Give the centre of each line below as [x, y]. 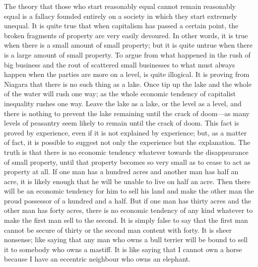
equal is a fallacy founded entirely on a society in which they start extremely [121, 16]
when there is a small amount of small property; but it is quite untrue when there [129, 45]
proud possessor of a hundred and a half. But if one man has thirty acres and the [128, 200]
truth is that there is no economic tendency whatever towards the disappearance [126, 152]
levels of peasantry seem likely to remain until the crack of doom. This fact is [122, 123]
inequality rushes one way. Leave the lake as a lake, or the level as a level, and [123, 103]
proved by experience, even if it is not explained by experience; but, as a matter [126, 132]
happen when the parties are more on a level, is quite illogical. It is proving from [127, 74]
